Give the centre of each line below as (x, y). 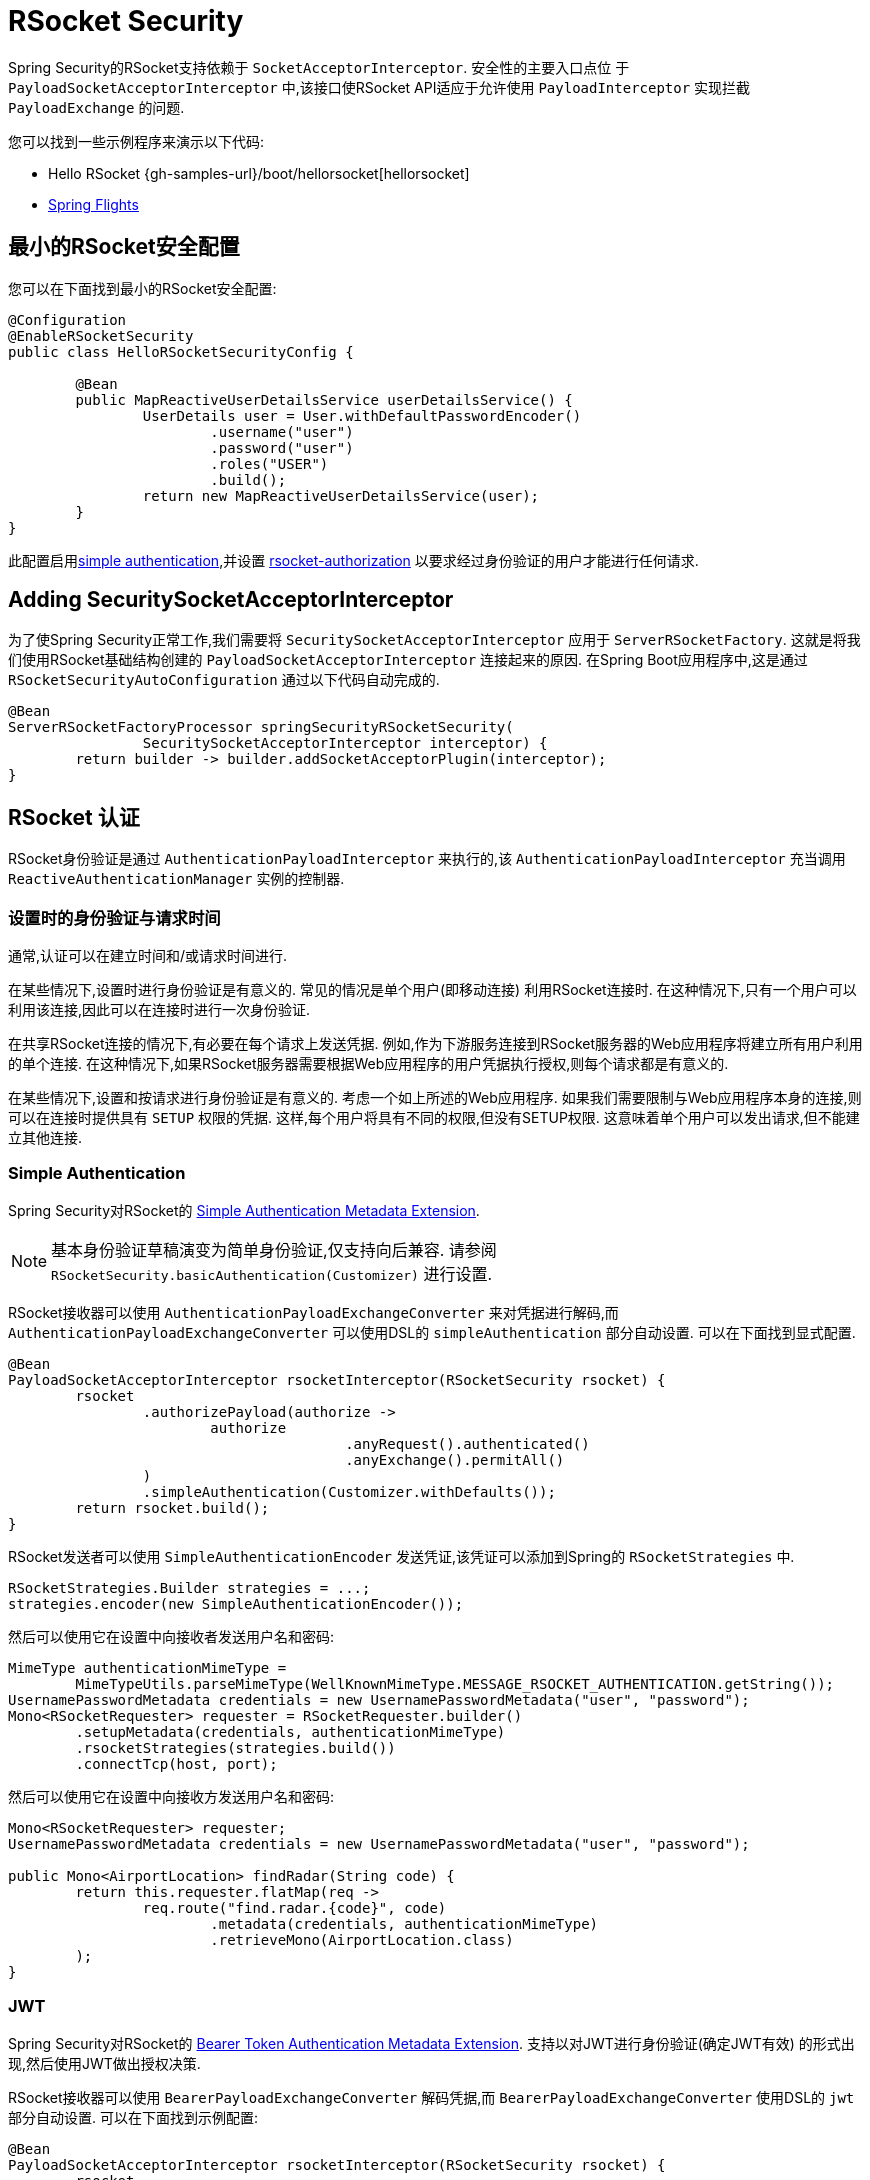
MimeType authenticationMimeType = (147, 1667)
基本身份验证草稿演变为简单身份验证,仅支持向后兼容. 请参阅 (274, 1249)
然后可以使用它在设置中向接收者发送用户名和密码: (171, 1636)
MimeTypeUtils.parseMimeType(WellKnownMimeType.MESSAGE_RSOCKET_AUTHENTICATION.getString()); (455, 1683)
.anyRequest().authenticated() (467, 1443)
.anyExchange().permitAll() (455, 1459)
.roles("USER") (269, 463)
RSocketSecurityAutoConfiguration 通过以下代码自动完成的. (224, 680)
